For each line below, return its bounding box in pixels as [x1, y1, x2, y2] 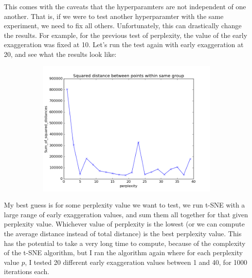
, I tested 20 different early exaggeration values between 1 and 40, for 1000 [25, 257, 248, 267]
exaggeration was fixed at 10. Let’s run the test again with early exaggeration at [4, 39, 244, 50]
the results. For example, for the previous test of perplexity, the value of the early [4, 30, 248, 40]
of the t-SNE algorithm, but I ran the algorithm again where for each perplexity [4, 247, 243, 258]
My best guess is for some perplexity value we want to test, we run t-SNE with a [4, 200, 245, 210]
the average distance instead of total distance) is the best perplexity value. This [4, 228, 242, 238]
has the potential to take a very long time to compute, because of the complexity [4, 238, 246, 248]
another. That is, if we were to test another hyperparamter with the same [4, 11, 224, 21]
